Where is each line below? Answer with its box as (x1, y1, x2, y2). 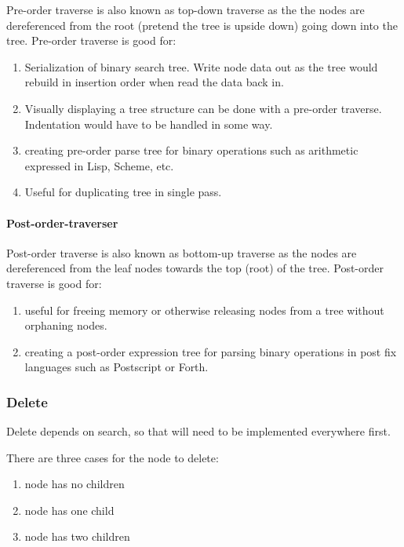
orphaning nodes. (24, 317, 107, 334)
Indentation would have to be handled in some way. (24, 115, 273, 132)
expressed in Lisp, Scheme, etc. (24, 157, 174, 173)
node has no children (24, 476, 125, 492)
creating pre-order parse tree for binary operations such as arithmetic (24, 142, 359, 159)
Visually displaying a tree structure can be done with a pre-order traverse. (24, 100, 382, 116)
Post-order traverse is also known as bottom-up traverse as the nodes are (6, 244, 357, 261)
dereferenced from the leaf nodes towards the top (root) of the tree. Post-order (6, 260, 384, 276)
